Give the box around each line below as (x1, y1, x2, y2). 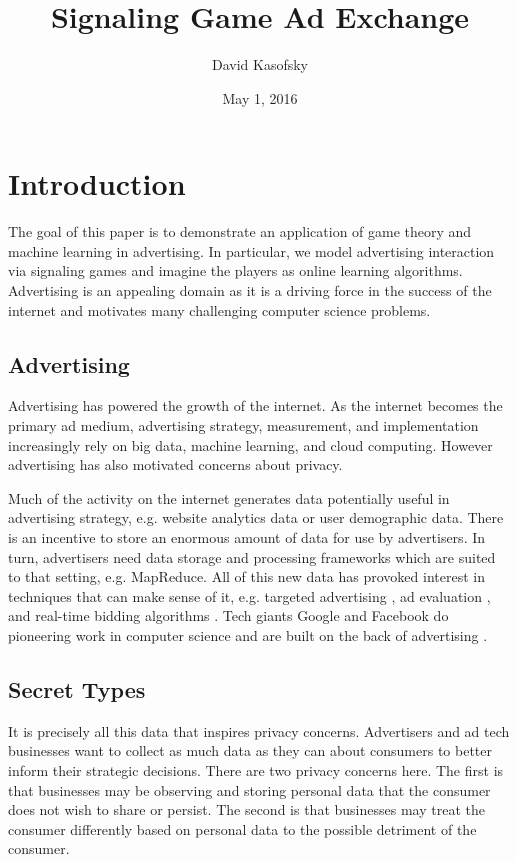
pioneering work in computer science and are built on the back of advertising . (8, 624, 488, 645)
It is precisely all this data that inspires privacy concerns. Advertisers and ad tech (8, 720, 510, 741)
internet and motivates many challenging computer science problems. (8, 299, 431, 320)
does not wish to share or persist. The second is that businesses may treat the (8, 799, 485, 820)
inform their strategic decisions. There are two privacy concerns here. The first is (8, 759, 504, 780)
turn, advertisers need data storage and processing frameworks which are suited (8, 546, 496, 567)
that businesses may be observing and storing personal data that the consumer (8, 779, 491, 800)
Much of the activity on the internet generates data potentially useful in (8, 487, 450, 508)
